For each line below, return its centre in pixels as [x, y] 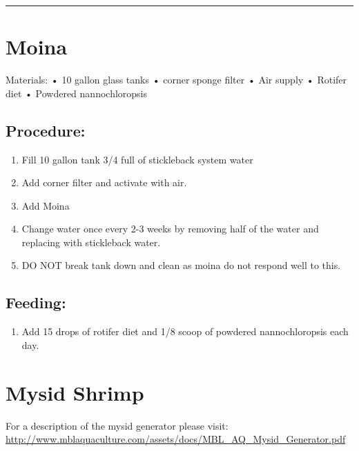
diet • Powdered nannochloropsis [77, 93]
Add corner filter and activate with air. [104, 182]
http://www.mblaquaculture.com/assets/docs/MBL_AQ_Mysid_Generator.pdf [176, 439]
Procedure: [46, 130]
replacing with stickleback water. [91, 242]
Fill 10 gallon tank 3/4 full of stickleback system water [137, 159]
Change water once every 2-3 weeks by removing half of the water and [170, 229]
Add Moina [46, 205]
